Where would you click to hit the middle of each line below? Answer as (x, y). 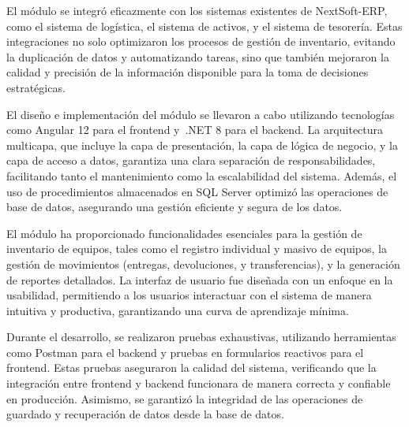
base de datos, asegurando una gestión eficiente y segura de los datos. (174, 207)
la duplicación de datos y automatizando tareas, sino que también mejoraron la (198, 56)
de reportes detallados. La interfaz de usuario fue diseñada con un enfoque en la (200, 279)
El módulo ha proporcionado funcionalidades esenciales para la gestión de (184, 233)
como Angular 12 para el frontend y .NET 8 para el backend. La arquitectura (195, 130)
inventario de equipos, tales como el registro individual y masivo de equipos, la (197, 249)
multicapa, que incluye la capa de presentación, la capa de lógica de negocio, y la (202, 145)
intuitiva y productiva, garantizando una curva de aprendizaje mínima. (178, 310)
